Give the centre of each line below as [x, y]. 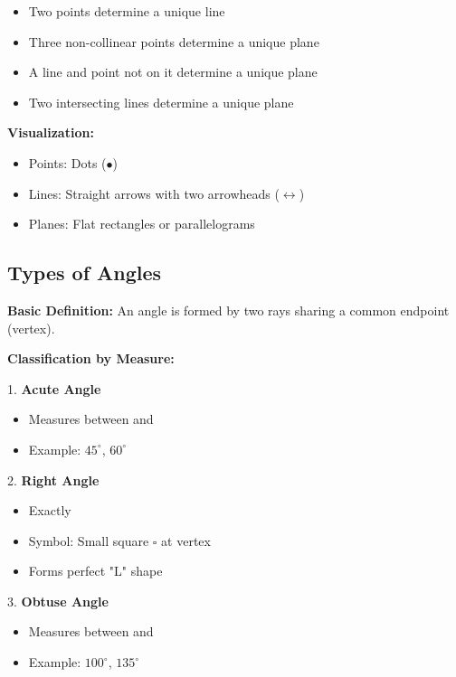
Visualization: [51, 132]
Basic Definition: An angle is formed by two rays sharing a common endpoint [228, 310]
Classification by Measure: [91, 358]
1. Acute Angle [54, 388]
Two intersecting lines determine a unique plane [161, 102]
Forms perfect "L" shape [95, 571]
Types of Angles [85, 273]
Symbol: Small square [89, 540]
